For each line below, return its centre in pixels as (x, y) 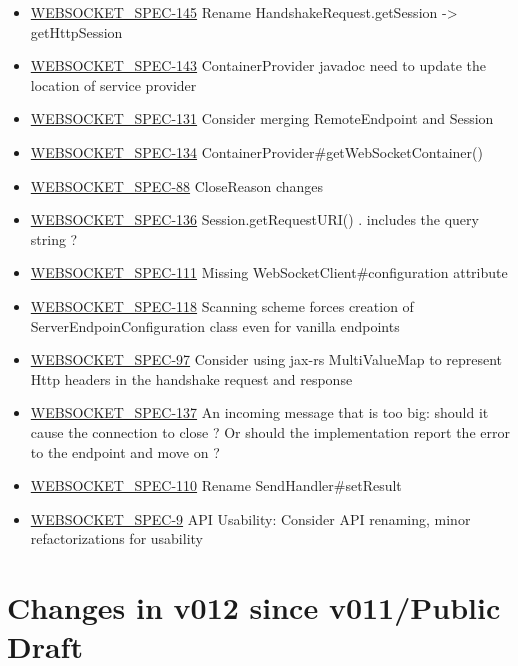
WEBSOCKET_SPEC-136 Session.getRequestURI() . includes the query (254, 219)
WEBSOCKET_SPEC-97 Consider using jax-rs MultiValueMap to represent (266, 359)
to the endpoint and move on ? (125, 451)
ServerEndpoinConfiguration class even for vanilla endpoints (215, 325)
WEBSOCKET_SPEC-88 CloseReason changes (177, 185)
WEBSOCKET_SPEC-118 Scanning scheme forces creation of (222, 305)
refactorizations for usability (116, 538)
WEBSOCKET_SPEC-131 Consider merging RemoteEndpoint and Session (262, 118)
